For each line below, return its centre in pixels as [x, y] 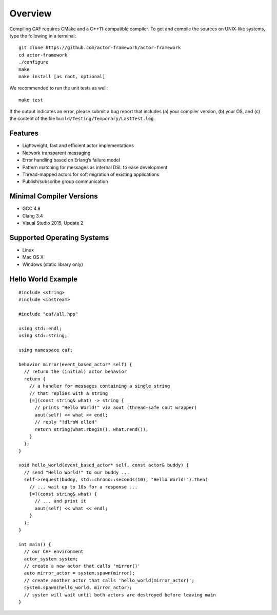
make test [31, 100]
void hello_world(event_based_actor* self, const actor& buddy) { [104, 465]
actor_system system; [51, 559]
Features [24, 133]
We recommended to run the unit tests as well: [59, 88]
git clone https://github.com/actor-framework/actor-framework [100, 48]
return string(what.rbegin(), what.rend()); [92, 429]
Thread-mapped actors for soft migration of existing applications [91, 174]
